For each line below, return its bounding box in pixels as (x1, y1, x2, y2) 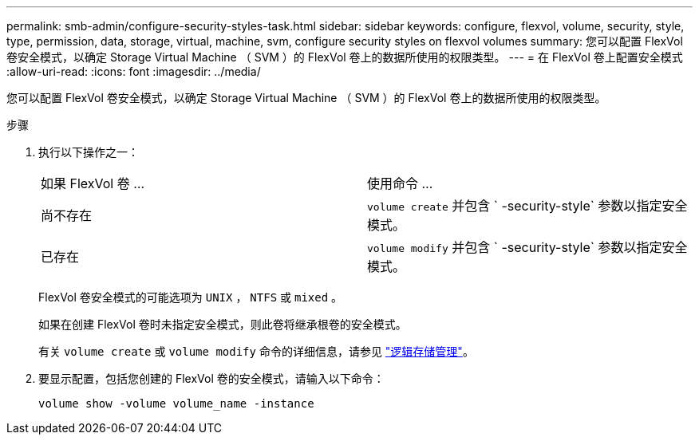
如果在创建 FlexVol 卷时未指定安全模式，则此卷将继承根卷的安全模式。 (38, 317, 407, 331)
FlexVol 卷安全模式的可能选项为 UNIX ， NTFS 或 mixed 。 (38, 290, 343, 304)
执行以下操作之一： (38, 145, 139, 159)
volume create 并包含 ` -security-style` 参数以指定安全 (367, 198, 688, 214)
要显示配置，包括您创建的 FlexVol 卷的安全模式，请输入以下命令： (38, 372, 385, 385)
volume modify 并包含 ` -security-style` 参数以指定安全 (367, 239, 688, 255)
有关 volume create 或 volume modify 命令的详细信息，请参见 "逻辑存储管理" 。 (38, 345, 474, 358)
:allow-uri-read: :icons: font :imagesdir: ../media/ (6, 65, 261, 78)
